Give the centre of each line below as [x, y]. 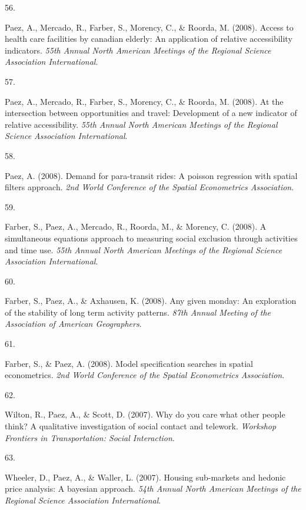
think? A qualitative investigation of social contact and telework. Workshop [141, 426]
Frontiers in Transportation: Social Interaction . [90, 437]
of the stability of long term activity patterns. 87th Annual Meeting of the [138, 312]
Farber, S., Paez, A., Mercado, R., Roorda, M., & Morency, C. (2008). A [136, 226]
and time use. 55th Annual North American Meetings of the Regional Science [144, 249]
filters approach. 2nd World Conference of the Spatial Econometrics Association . [149, 187]
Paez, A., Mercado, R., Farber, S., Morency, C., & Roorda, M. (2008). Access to [149, 27]
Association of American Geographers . [73, 324]
